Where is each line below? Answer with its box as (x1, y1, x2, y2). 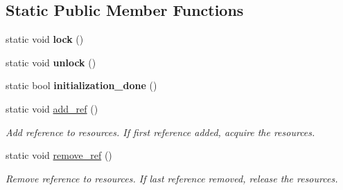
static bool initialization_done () (6, 78, 157, 93)
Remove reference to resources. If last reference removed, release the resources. (6, 171, 338, 185)
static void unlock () (6, 55, 96, 69)
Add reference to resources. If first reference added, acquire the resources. (6, 124, 315, 139)
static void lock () (6, 32, 84, 46)
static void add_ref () (6, 101, 98, 115)
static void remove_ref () (6, 148, 112, 162)
